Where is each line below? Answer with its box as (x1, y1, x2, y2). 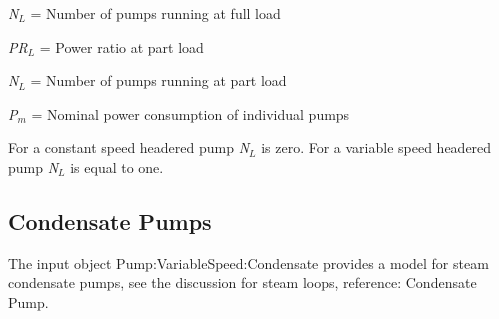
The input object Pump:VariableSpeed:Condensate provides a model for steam (8, 252, 489, 273)
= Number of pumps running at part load (30, 70, 287, 91)
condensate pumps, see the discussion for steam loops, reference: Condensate (8, 272, 477, 293)
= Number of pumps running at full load (30, 3, 281, 23)
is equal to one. (70, 156, 164, 177)
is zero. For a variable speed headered (261, 137, 492, 158)
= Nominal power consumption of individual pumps (31, 103, 350, 124)
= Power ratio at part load (39, 36, 204, 57)
